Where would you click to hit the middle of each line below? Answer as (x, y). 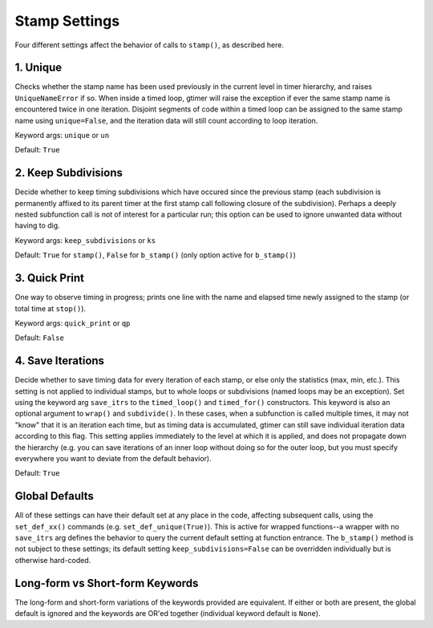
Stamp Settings (67, 21)
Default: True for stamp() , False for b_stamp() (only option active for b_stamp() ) (156, 255)
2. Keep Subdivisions (69, 173)
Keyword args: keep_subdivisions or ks (85, 240)
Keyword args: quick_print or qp (73, 323)
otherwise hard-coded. (53, 560)
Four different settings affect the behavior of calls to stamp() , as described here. (150, 45)
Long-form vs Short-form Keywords (107, 583)
